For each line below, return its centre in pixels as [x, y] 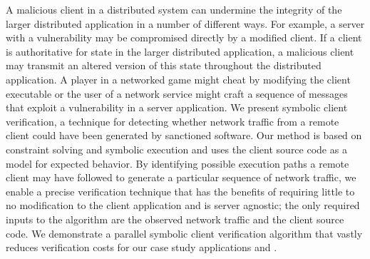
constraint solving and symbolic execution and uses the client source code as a [176, 149]
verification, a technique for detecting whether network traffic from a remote [173, 121]
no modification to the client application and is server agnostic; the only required [183, 205]
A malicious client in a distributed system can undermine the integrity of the [174, 9]
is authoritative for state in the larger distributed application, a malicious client [180, 51]
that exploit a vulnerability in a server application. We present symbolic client [177, 107]
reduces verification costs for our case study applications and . [142, 247]
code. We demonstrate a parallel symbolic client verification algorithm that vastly [184, 233]
